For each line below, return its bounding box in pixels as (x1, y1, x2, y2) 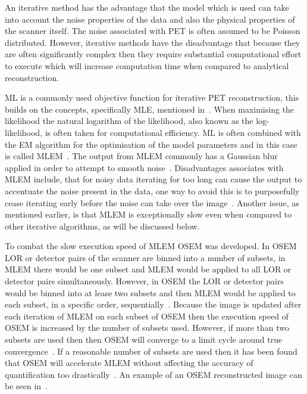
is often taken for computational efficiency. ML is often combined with (45, 126, 301, 138)
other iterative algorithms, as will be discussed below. (5, 219, 200, 232)
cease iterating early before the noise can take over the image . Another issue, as (5, 196, 299, 209)
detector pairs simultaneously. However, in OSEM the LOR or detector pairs (5, 275, 284, 287)
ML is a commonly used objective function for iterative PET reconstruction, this (5, 91, 299, 104)
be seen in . (5, 380, 48, 392)
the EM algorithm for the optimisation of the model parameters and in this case (5, 138, 297, 150)
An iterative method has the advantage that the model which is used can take (5, 1, 289, 13)
